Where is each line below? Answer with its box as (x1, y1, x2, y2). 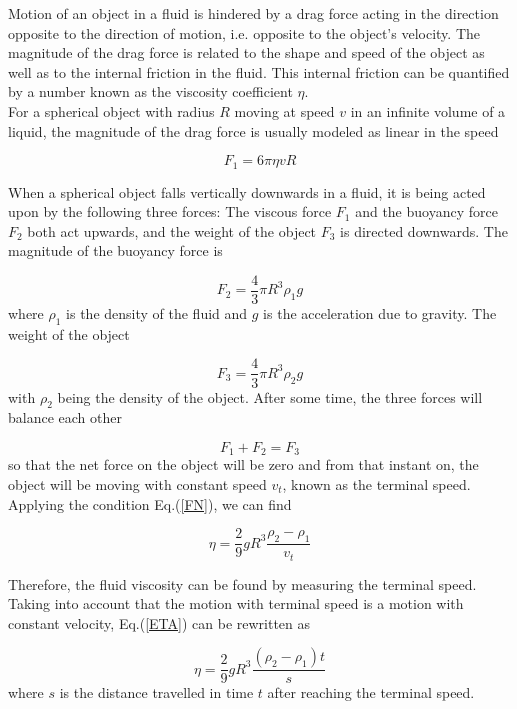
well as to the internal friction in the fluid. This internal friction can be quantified (8, 61, 510, 82)
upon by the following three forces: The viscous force (8, 201, 332, 222)
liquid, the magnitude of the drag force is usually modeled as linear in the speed (8, 120, 499, 141)
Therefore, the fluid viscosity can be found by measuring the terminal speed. (8, 573, 477, 594)
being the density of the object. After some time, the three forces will (57, 386, 483, 407)
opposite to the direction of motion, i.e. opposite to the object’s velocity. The (8, 22, 480, 43)
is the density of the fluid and (66, 303, 248, 324)
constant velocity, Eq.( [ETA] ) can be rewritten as (8, 612, 311, 633)
